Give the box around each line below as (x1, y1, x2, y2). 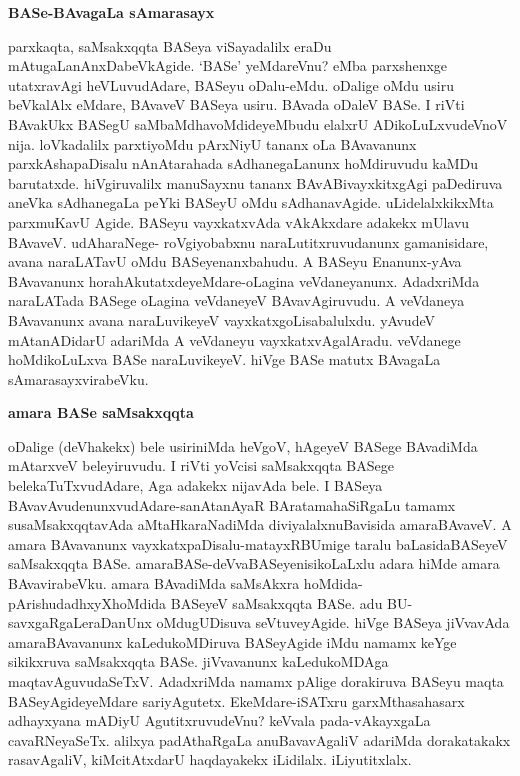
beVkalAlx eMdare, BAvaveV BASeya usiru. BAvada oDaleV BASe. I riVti (8, 94, 465, 115)
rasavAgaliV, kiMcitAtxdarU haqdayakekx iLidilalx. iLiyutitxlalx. (8, 749, 412, 770)
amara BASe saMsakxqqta (8, 402, 194, 423)
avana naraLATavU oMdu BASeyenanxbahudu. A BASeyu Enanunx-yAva (8, 251, 462, 272)
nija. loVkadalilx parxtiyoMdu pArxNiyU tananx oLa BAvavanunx (8, 133, 417, 154)
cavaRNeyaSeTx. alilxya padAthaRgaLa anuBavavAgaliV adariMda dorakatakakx (8, 729, 511, 750)
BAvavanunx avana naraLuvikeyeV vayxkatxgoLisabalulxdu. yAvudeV (8, 309, 435, 330)
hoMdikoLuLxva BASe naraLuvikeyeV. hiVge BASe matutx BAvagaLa (8, 349, 441, 370)
